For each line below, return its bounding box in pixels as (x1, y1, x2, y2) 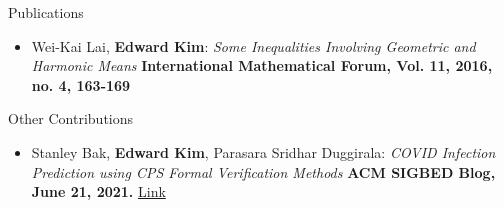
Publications (8, 2, 84, 22)
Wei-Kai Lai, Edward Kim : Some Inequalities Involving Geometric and (31, 35, 476, 56)
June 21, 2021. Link (31, 181, 166, 202)
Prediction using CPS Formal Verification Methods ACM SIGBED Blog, (31, 161, 496, 182)
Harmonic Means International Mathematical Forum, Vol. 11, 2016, (31, 55, 493, 76)
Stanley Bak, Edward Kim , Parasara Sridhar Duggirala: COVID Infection (31, 141, 496, 162)
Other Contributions (8, 108, 134, 129)
